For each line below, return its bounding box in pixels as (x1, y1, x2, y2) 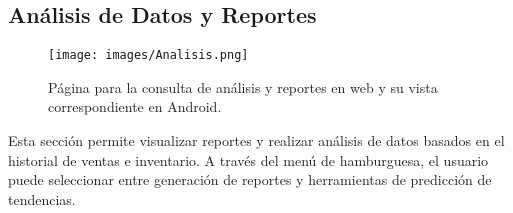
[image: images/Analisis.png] (48, 48, 249, 63)
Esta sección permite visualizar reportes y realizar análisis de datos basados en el (8, 130, 505, 151)
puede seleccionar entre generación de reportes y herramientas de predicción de (8, 169, 492, 190)
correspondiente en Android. (48, 96, 222, 117)
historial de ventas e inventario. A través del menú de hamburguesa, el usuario (8, 149, 489, 170)
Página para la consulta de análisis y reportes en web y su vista (48, 76, 438, 97)
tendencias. (8, 188, 76, 209)
